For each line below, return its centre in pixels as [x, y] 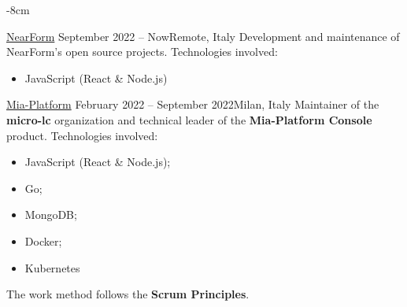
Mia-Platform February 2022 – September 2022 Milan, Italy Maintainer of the [193, 104]
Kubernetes [52, 267]
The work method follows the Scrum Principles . [128, 294]
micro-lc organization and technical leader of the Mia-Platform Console [189, 119]
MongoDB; [51, 215]
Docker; [43, 240]
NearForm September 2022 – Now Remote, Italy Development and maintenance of [203, 36]
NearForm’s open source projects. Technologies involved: [142, 52]
